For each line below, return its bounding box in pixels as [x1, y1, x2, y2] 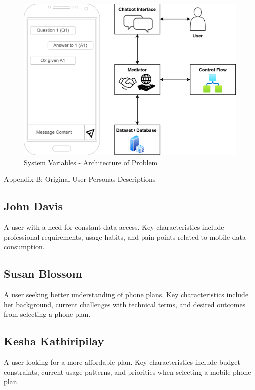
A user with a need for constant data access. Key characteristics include [4, 221, 224, 232]
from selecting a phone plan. [4, 309, 91, 319]
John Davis [4, 198, 63, 214]
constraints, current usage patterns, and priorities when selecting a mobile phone [4, 366, 251, 377]
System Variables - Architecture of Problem [24, 157, 158, 167]
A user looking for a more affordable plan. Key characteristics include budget [4, 356, 240, 367]
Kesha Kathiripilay [4, 333, 104, 349]
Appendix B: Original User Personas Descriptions [4, 174, 156, 184]
